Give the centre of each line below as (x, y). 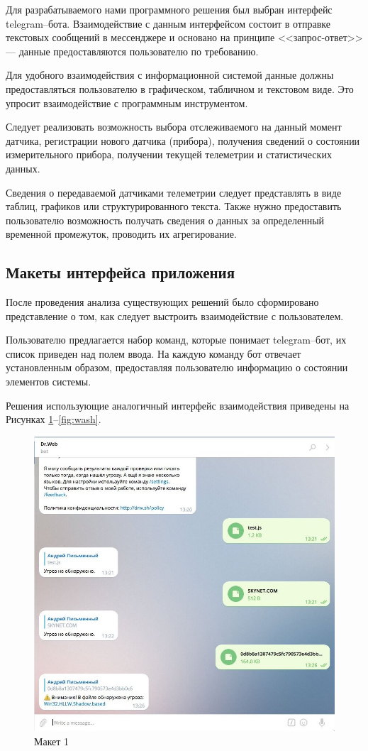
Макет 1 (52, 741)
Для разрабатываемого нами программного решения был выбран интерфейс (169, 9)
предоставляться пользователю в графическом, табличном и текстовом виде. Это (180, 88)
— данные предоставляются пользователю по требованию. (132, 51)
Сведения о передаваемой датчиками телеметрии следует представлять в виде (174, 192)
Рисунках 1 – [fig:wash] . (54, 419)
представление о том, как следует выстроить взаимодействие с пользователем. (175, 316)
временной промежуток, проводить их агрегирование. (121, 234)
